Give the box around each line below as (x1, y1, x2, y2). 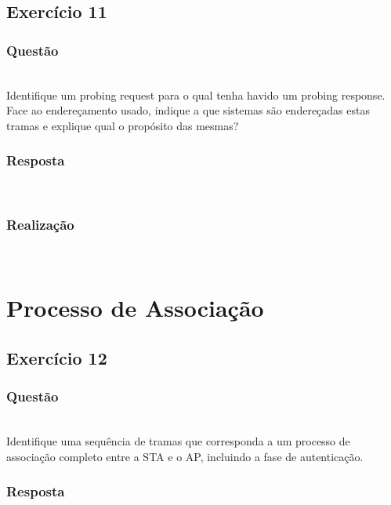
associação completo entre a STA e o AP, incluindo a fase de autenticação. (6, 448, 364, 464)
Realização (6, 215, 74, 234)
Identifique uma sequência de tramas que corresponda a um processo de (6, 432, 350, 449)
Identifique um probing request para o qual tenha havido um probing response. (6, 86, 386, 103)
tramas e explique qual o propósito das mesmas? (6, 117, 239, 133)
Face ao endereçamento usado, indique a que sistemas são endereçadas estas (6, 102, 370, 118)
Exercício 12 (6, 345, 107, 369)
